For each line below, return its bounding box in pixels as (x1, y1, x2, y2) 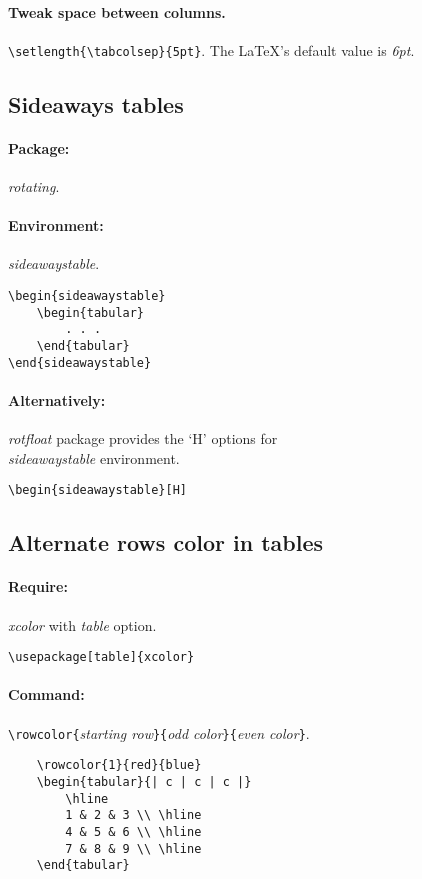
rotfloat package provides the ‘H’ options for (8, 428, 278, 449)
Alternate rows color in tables (8, 527, 323, 558)
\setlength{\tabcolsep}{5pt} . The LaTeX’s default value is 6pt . (8, 39, 415, 60)
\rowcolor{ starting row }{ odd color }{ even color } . (8, 722, 310, 743)
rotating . (8, 176, 60, 197)
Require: (8, 576, 68, 597)
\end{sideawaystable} (8, 355, 152, 370)
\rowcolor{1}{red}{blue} (36, 758, 202, 773)
